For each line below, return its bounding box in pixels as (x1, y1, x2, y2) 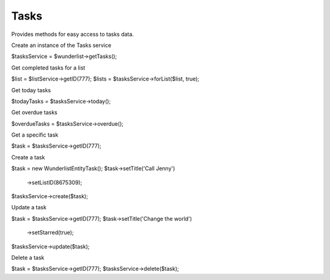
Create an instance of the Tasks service (11, 41, 112, 49)
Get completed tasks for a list (11, 64, 86, 71)
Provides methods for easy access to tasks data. (11, 31, 134, 38)
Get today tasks (11, 86, 51, 94)
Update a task (11, 204, 47, 211)
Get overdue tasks (11, 109, 57, 116)
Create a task (11, 153, 45, 161)
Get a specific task (11, 131, 59, 138)
